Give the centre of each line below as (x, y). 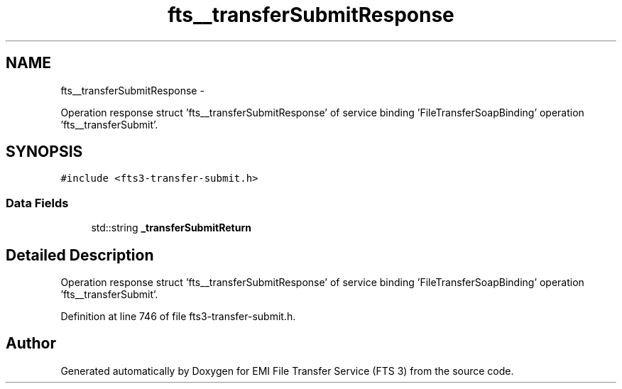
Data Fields (37, 203)
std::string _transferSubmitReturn (171, 228)
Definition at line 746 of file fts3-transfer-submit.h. (178, 317)
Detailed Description (80, 255)
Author (31, 344)
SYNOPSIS (44, 152)
